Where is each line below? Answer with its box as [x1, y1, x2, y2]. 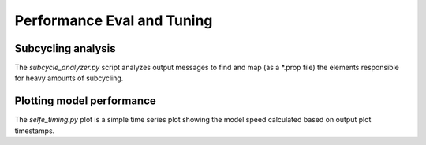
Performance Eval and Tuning [14, 12, 213, 29]
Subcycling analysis [14, 42, 116, 55]
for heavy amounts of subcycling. [14, 73, 124, 83]
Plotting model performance [14, 95, 157, 108]
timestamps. [14, 126, 55, 136]
